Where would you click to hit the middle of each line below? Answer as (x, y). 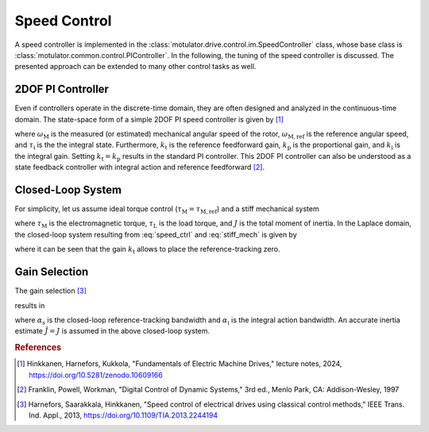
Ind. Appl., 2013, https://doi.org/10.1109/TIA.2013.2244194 (124, 415)
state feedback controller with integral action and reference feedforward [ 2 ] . (140, 168)
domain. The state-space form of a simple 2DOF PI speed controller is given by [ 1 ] (149, 119)
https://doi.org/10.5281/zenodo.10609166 (96, 375)
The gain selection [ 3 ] (51, 291)
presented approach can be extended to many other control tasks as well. (135, 67)
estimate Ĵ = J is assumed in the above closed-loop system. (112, 331)
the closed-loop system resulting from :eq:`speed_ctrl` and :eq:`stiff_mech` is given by (156, 234)
